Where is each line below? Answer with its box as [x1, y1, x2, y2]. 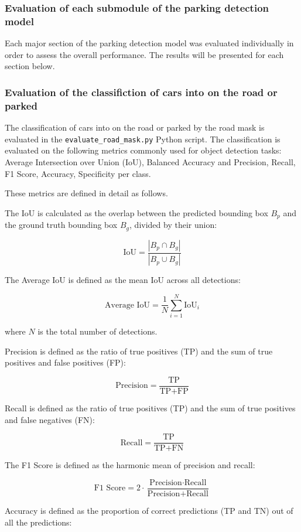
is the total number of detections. [37, 325, 158, 337]
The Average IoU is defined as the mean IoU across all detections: [5, 274, 241, 286]
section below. [5, 60, 55, 72]
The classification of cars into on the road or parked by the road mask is [5, 121, 265, 134]
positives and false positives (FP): [5, 356, 126, 369]
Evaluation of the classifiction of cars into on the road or [5, 84, 278, 99]
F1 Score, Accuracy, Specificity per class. [5, 167, 151, 179]
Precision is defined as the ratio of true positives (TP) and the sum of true [5, 345, 273, 357]
